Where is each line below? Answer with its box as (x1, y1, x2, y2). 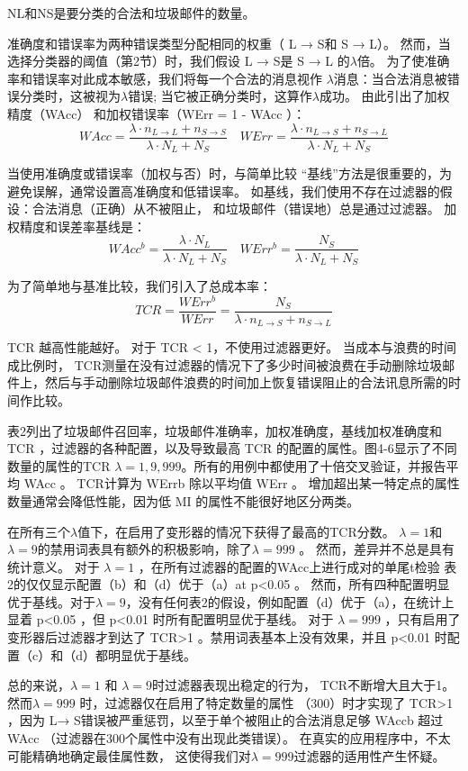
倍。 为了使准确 (356, 51, 450, 70)
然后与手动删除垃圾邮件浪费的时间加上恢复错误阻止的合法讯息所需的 (44, 373, 448, 392)
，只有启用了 (384, 610, 461, 629)
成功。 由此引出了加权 (319, 86, 450, 105)
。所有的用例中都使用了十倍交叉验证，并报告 (181, 456, 446, 475)
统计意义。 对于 (7, 557, 100, 576)
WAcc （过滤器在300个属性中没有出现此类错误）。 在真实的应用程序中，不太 (7, 729, 451, 748)
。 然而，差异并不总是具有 (299, 540, 454, 558)
